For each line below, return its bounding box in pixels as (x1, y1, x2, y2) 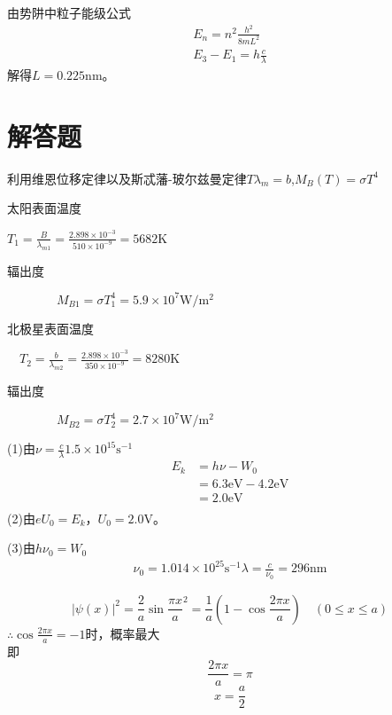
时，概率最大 (85, 624, 160, 642)
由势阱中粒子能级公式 (7, 4, 131, 21)
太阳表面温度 (7, 199, 81, 217)
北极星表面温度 (7, 318, 94, 337)
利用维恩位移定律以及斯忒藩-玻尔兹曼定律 (7, 169, 247, 187)
